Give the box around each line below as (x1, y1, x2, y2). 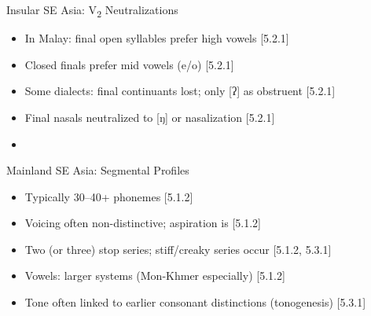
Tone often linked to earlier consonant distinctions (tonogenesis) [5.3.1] (24, 294, 366, 310)
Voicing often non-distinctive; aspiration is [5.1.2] (24, 215, 261, 231)
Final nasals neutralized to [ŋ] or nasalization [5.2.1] (24, 108, 275, 125)
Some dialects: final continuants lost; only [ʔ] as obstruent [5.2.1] (24, 83, 336, 99)
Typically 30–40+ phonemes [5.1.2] (24, 188, 193, 204)
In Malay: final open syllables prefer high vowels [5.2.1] (24, 30, 289, 46)
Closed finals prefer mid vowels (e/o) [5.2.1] (24, 56, 234, 72)
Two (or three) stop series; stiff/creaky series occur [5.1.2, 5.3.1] (24, 241, 332, 257)
